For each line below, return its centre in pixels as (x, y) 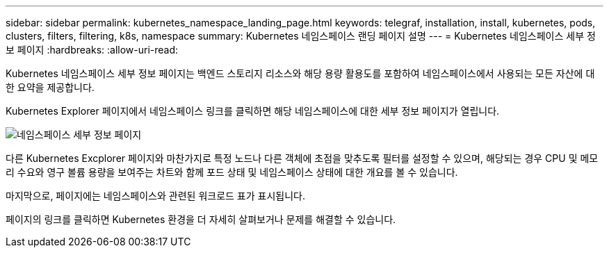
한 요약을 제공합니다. (50, 87)
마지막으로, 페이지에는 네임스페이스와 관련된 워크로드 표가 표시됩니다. (155, 196)
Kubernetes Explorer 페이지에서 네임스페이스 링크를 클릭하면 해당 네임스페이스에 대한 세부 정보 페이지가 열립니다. (253, 111)
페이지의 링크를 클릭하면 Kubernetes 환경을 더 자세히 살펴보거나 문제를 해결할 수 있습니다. (201, 219)
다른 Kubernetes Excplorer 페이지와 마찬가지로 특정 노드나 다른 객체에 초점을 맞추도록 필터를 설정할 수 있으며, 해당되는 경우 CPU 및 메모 (302, 158)
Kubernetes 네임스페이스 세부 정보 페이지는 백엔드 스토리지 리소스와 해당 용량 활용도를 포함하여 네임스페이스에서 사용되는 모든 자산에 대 (300, 73)
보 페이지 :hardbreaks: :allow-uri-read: (92, 50)
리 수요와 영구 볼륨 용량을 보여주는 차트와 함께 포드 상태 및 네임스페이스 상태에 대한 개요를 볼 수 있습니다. (232, 172)
